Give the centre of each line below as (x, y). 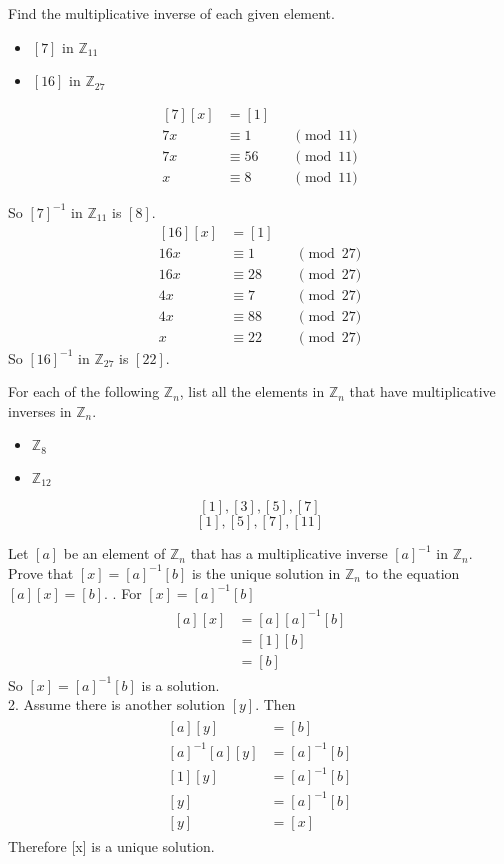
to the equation (412, 572)
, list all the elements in (252, 391)
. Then (275, 704)
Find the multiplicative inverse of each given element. (171, 13)
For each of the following (84, 391)
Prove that (41, 572)
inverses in (40, 410)
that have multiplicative (422, 391)
